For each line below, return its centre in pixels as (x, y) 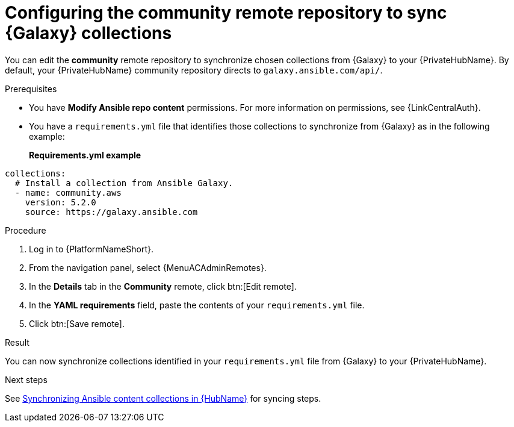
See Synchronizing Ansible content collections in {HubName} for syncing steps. (163, 398)
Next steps (26, 379)
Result (17, 342)
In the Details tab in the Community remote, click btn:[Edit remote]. (163, 286)
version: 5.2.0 (60, 202)
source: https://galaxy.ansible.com (111, 212)
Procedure (26, 230)
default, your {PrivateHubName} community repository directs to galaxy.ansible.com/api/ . (194, 70)
